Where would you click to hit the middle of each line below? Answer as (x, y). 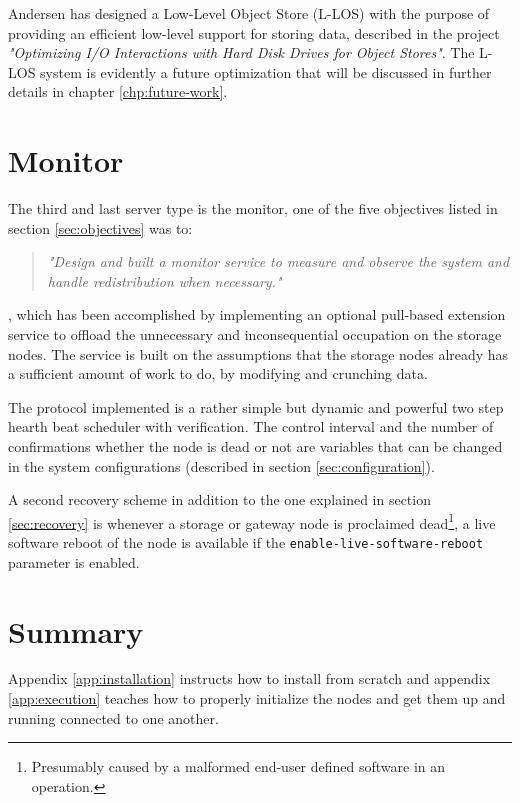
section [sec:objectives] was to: (100, 227)
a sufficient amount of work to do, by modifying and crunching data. (218, 373)
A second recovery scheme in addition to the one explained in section (219, 499)
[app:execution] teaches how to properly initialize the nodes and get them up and (257, 698)
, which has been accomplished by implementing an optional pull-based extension (257, 314)
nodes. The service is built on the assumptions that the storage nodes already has (258, 353)
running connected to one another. (113, 717)
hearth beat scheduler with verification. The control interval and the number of (251, 426)
